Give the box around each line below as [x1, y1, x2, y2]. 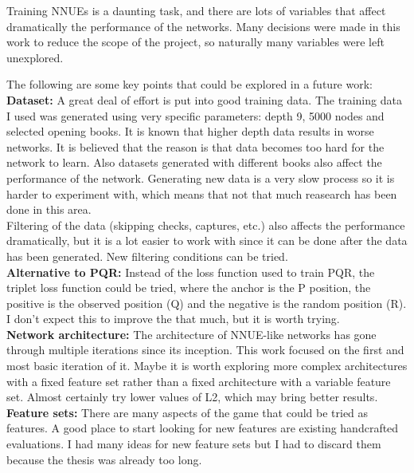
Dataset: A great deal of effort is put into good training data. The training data [6, 91, 402, 108]
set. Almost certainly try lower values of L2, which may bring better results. [6, 388, 378, 405]
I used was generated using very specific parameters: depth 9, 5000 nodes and [6, 107, 385, 124]
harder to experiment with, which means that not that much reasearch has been [6, 185, 397, 202]
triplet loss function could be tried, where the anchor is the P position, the [6, 279, 371, 296]
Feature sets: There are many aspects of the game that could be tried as [6, 404, 369, 420]
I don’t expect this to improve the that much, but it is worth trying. [6, 310, 340, 327]
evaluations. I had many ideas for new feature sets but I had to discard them [6, 436, 381, 452]
